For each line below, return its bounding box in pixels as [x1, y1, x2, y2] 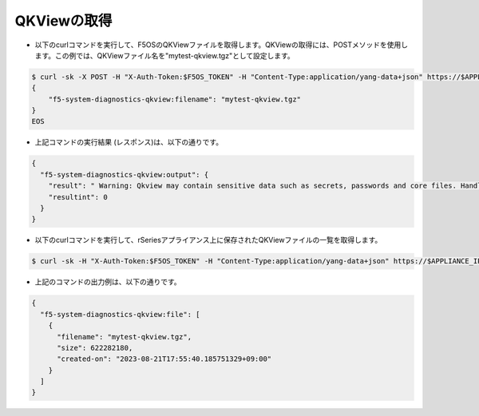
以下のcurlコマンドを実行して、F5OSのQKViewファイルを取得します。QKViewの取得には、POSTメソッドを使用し [34, 40, 409, 50]
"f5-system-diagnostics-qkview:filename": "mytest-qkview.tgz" [48, 94, 302, 104]
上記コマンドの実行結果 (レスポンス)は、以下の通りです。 [34, 137, 224, 147]
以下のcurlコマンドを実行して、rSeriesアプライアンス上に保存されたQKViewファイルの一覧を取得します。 [34, 236, 382, 245]
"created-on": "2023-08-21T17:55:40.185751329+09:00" [57, 355, 272, 363]
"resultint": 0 [48, 192, 108, 201]
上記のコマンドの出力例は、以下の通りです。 [34, 277, 181, 287]
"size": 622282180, [57, 343, 133, 352]
